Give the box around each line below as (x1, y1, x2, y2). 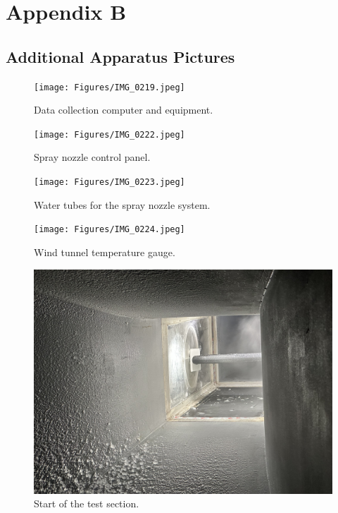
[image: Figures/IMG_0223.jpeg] (34, 177, 185, 188)
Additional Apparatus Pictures (6, 45, 235, 67)
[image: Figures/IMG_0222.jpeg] (34, 129, 185, 140)
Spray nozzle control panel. (34, 150, 151, 164)
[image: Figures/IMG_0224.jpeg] (34, 224, 185, 235)
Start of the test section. (34, 496, 139, 511)
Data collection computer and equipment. (34, 102, 213, 117)
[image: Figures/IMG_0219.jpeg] (34, 82, 185, 92)
